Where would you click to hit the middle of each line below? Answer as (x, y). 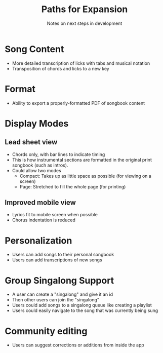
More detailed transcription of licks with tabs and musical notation (81, 63)
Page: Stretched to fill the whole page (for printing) (73, 186)
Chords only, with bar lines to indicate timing (58, 154)
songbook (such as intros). (40, 165)
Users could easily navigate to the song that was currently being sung (85, 310)
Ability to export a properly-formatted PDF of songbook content (78, 103)
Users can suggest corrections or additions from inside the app (78, 345)
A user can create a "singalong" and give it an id (63, 294)
